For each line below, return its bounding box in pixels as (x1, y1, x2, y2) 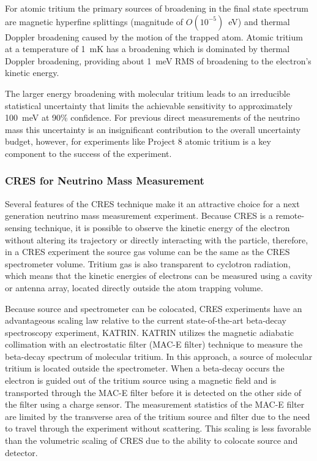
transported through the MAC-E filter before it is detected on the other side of (5, 386, 302, 398)
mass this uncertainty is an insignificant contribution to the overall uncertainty (5, 123, 301, 135)
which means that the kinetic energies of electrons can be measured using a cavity (5, 269, 313, 282)
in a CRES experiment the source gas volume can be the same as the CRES (5, 245, 290, 258)
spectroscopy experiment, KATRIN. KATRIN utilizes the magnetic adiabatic (5, 326, 294, 338)
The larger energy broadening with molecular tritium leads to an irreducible (5, 86, 290, 99)
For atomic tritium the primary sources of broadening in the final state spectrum (5, 2, 308, 14)
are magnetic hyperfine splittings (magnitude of (5, 15, 184, 28)
